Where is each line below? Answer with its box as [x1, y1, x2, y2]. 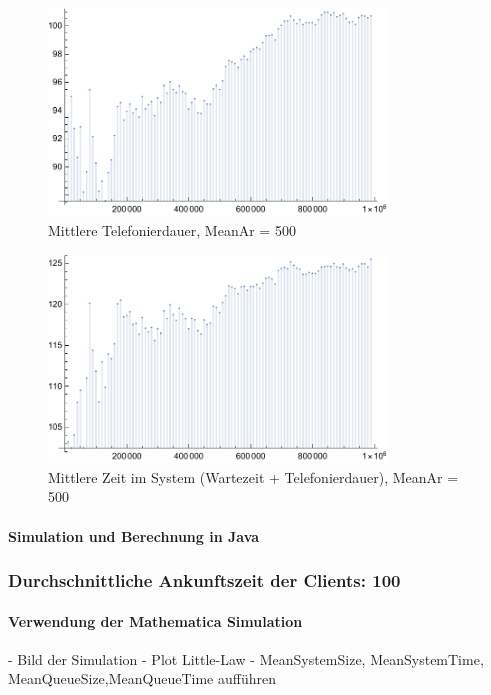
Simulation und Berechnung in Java [8, 525, 260, 546]
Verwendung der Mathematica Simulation [8, 610, 303, 631]
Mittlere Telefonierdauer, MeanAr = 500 [48, 220, 296, 241]
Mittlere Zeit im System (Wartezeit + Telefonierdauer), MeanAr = [48, 466, 459, 487]
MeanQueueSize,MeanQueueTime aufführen [8, 668, 277, 689]
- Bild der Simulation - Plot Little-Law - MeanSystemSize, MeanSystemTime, [8, 648, 484, 669]
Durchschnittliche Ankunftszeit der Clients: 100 [8, 568, 401, 593]
